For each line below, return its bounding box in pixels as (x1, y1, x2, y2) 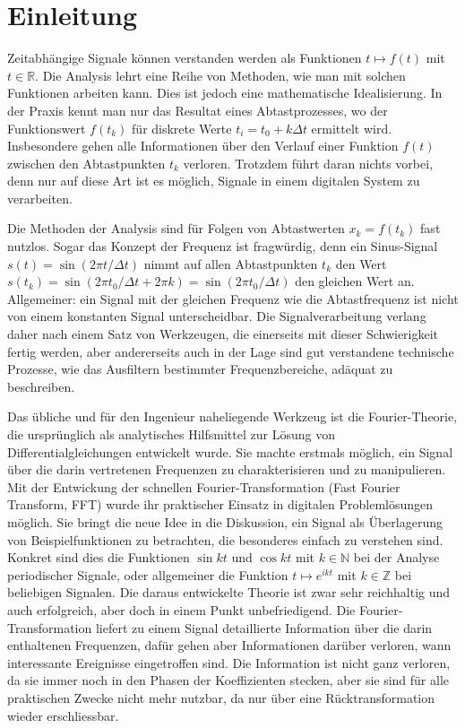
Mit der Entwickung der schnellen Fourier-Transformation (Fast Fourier (7, 477, 400, 496)
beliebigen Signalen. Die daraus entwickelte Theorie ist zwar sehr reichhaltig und (7, 583, 451, 602)
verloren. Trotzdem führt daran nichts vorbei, (183, 153, 434, 172)
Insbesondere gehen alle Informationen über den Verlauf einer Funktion (7, 136, 399, 155)
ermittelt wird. (311, 118, 392, 137)
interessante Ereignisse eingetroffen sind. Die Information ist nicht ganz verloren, (7, 653, 451, 672)
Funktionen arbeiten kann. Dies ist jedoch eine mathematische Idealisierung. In (7, 83, 443, 102)
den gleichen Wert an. (295, 272, 415, 290)
